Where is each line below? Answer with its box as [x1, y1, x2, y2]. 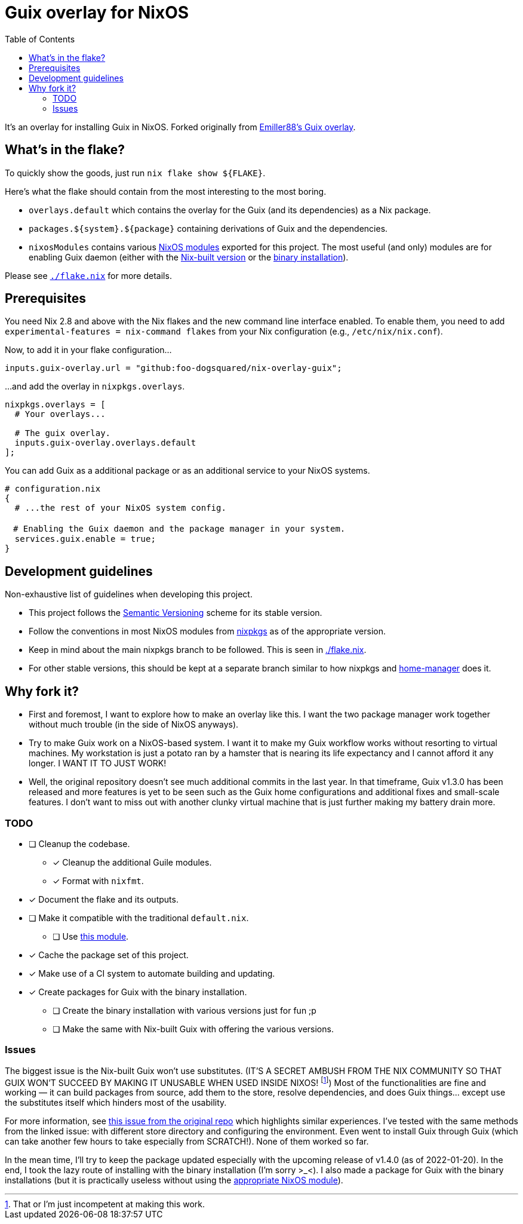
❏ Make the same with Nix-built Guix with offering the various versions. [53, 1023, 334, 1034]
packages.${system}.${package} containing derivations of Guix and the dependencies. [29, 223, 388, 234]
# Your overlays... [14, 409, 106, 419]
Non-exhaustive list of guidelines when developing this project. [5, 589, 253, 600]
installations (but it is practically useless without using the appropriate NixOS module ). [5, 1175, 343, 1186]
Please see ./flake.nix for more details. [5, 270, 172, 281]
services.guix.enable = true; [14, 534, 156, 544]
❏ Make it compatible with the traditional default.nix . [29, 912, 249, 923]
